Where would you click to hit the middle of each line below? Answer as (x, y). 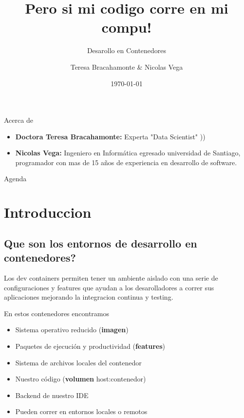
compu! (127, 27)
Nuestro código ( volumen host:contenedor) (81, 379)
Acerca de (19, 120)
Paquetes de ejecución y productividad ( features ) (90, 346)
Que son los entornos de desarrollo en (101, 243)
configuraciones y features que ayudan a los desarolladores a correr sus (109, 287)
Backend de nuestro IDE (52, 395)
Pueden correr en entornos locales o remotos (81, 411)
